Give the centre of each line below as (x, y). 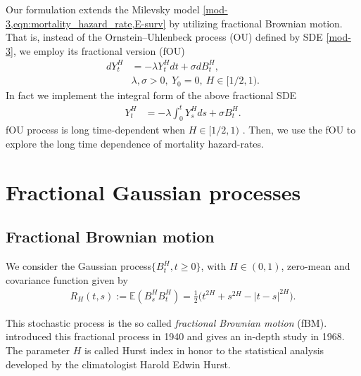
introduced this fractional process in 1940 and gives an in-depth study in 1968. (175, 336)
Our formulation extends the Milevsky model (103, 9)
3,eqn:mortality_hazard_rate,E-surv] (86, 23)
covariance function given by (67, 279)
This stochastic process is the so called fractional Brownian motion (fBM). (166, 322)
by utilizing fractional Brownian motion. (256, 23)
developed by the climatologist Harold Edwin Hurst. (118, 364)
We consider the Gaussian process (79, 266)
